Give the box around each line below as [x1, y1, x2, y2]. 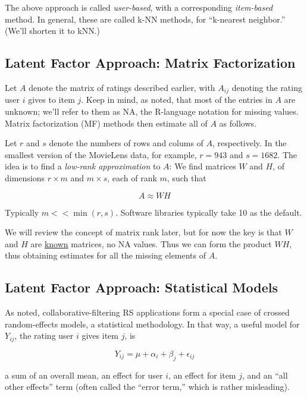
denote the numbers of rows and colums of [49, 137, 203, 149]
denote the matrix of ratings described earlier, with [29, 81, 215, 93]
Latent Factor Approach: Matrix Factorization [5, 53, 296, 72]
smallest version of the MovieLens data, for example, [5, 148, 197, 160]
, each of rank [107, 172, 157, 184]
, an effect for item [168, 368, 236, 381]
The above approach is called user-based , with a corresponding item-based [5, 1, 273, 13]
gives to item [28, 93, 75, 106]
